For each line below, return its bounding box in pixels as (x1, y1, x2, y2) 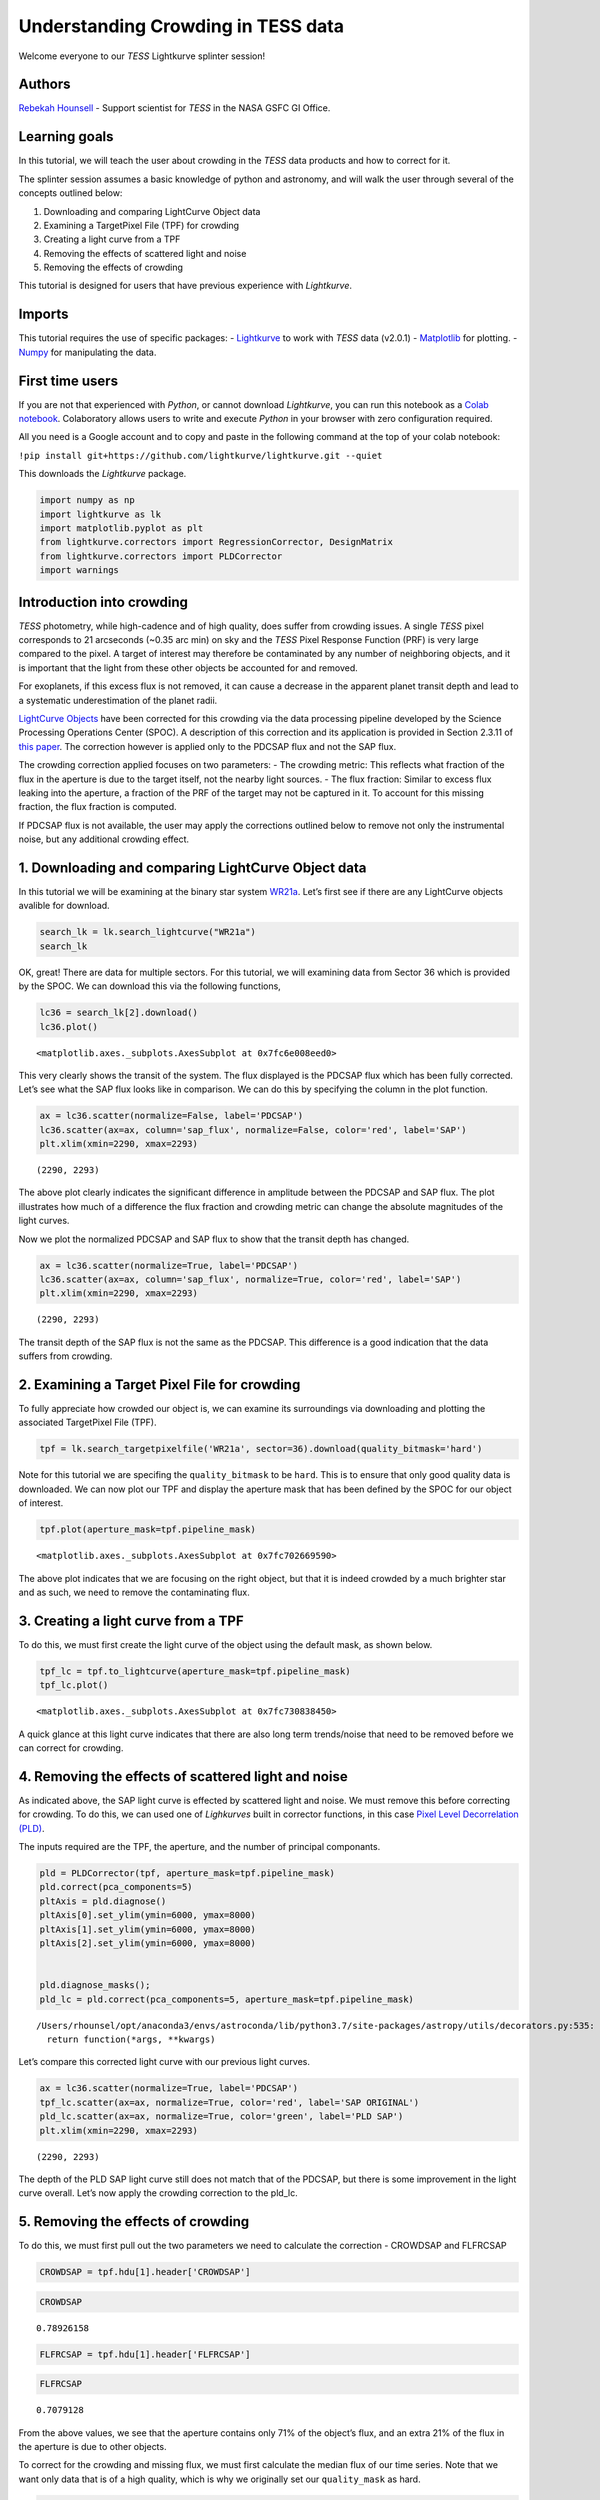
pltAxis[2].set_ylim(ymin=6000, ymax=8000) (39, 1938, 257, 1949)
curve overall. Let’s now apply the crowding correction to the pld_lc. (18, 2187, 299, 2199)
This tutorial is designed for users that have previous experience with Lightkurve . (18, 280, 353, 292)
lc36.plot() (39, 1021, 99, 1032)
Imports (18, 306, 69, 323)
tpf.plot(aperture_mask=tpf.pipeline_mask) (39, 1524, 257, 1535)
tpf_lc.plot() (39, 1680, 109, 1691)
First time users (18, 372, 119, 389)
